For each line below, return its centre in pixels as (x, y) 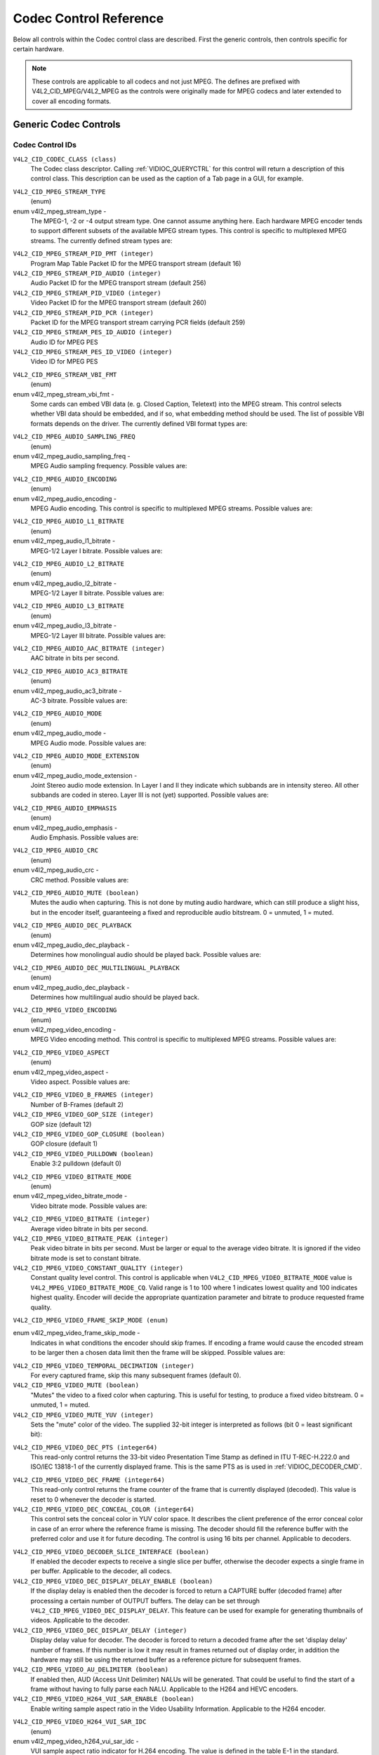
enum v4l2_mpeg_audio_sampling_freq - (72, 456)
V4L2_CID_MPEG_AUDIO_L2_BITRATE (68, 564)
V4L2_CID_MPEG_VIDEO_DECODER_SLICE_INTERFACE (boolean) (111, 1552)
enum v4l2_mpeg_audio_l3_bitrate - (65, 625)
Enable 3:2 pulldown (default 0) (76, 1164)
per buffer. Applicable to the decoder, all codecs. (101, 1571)
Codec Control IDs (45, 145)
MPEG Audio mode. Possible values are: (88, 743)
